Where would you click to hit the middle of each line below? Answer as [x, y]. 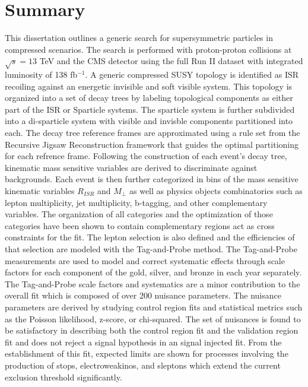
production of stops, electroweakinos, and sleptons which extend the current [143, 365]
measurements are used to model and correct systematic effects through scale [145, 260]
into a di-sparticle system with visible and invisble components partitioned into [149, 121]
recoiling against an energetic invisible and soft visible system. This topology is [149, 86]
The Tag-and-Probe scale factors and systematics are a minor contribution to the [153, 283]
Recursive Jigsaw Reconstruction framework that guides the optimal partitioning [152, 144]
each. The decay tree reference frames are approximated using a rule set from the [153, 133]
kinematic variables [40, 191]
